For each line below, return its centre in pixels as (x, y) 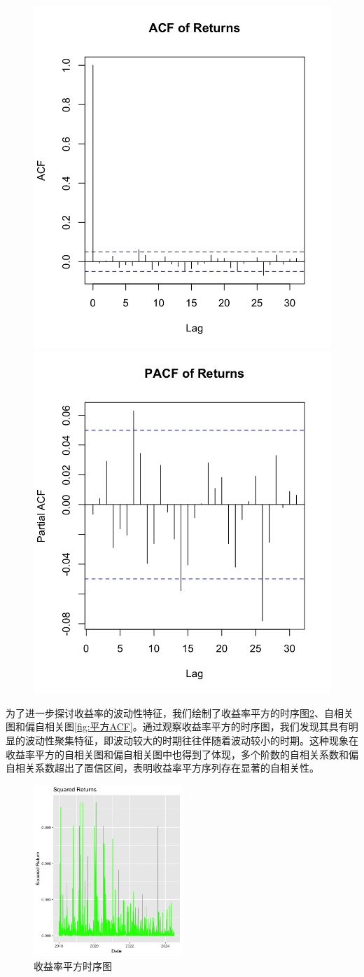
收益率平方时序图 (73, 965)
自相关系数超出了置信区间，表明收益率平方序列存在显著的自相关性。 (162, 768)
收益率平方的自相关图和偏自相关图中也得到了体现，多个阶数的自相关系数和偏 (182, 754)
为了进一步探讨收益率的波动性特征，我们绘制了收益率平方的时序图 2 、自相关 (180, 712)
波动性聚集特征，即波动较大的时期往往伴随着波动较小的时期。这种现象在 (191, 740)
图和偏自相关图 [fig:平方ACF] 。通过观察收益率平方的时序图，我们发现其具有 (177, 726)
